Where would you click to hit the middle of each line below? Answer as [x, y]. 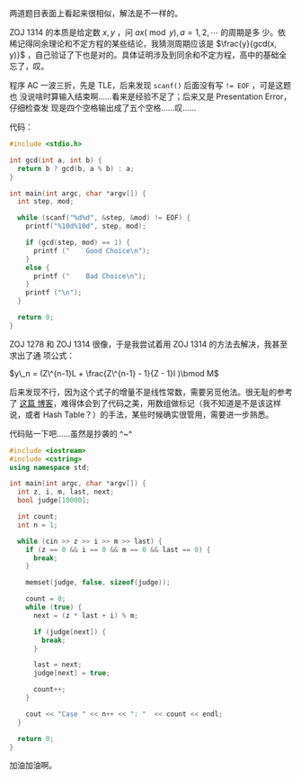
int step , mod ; [46, 202]
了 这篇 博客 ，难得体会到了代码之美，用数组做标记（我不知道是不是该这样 [145, 403]
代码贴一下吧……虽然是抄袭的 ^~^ [71, 433]
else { [38, 267]
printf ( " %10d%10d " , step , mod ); [86, 226]
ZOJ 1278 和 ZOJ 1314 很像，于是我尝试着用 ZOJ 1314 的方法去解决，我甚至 [149, 344]
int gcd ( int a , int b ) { [56, 160]
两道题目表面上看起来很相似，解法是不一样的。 [96, 13]
